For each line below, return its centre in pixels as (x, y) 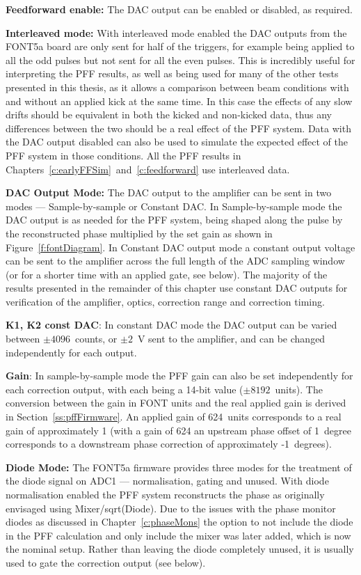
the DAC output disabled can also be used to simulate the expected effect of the (177, 142)
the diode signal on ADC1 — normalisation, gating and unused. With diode (167, 481)
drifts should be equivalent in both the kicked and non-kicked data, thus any (169, 115)
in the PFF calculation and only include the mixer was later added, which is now (178, 535)
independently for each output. (71, 352)
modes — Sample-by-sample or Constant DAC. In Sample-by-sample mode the (174, 206)
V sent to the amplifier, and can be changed (231, 339)
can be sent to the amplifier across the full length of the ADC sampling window (175, 261)
